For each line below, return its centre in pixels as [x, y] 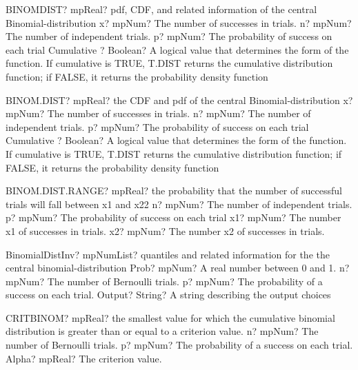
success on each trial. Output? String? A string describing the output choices [168, 295]
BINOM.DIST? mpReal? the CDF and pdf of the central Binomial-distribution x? [179, 100]
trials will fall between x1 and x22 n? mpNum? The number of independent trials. [179, 204]
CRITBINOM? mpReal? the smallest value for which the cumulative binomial [170, 317]
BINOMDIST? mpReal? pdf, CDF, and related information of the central [161, 9]
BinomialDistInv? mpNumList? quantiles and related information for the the [168, 254]
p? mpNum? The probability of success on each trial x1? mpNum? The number [173, 217]
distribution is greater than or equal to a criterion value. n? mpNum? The [162, 331]
